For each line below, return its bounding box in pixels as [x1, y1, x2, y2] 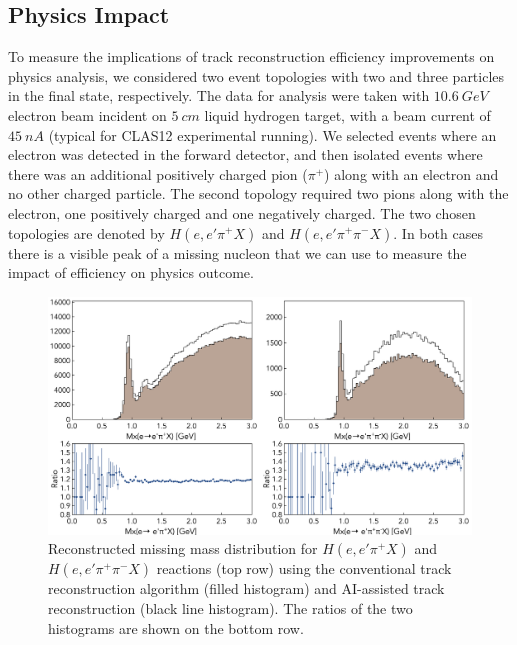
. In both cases [393, 222, 483, 243]
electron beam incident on [8, 104, 167, 125]
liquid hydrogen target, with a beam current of [204, 104, 491, 125]
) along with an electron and [324, 163, 499, 184]
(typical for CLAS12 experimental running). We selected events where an [48, 124, 497, 145]
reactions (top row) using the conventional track [156, 558, 452, 579]
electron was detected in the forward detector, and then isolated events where [8, 144, 483, 165]
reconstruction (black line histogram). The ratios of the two [48, 598, 413, 618]
